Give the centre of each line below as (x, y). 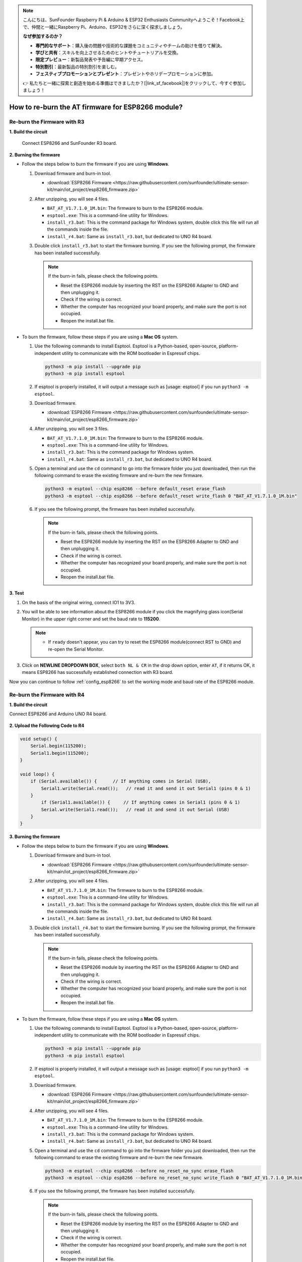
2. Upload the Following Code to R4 (47, 725)
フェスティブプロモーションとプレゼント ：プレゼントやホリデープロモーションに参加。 (126, 74)
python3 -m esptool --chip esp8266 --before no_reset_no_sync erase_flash (139, 1171)
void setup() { (39, 739)
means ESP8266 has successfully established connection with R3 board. (98, 672)
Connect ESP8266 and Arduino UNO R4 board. (58, 714)
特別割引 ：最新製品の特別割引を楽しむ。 (77, 67)
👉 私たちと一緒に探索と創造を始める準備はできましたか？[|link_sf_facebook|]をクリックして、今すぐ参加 (132, 83)
